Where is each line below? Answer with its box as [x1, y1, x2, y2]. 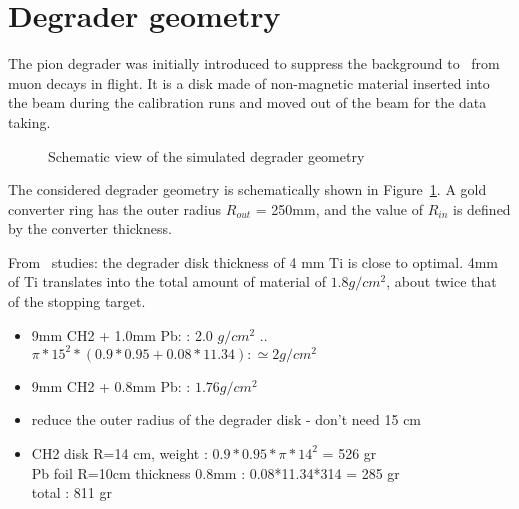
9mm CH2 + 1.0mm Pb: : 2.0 [31, 324, 213, 345]
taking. [8, 111, 51, 132]
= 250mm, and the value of [255, 198, 423, 219]
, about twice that [386, 271, 497, 292]
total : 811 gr [31, 482, 112, 503]
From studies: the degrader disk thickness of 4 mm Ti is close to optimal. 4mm [8, 251, 499, 272]
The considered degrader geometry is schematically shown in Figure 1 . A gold [8, 179, 487, 200]
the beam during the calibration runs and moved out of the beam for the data [8, 92, 487, 113]
